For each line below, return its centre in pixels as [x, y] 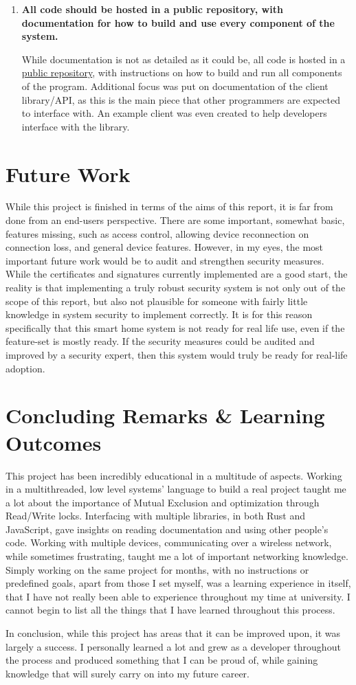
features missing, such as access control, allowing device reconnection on [157, 233]
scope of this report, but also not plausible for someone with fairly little [157, 301]
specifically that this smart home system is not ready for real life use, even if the [175, 327]
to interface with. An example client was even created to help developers [174, 113]
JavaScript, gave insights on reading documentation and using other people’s [167, 529]
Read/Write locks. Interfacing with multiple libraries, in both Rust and [155, 516]
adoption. [25, 368]
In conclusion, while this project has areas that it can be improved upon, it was [173, 633]
